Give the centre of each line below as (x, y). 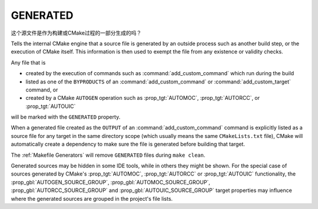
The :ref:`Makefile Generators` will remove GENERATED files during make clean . (108, 155)
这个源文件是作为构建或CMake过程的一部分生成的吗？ (76, 33)
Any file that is (28, 62)
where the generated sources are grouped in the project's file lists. (92, 198)
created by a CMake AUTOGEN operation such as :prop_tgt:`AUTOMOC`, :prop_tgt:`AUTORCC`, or (143, 98)
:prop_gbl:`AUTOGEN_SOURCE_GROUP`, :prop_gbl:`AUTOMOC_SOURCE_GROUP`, (110, 182)
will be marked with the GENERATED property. (66, 117)
